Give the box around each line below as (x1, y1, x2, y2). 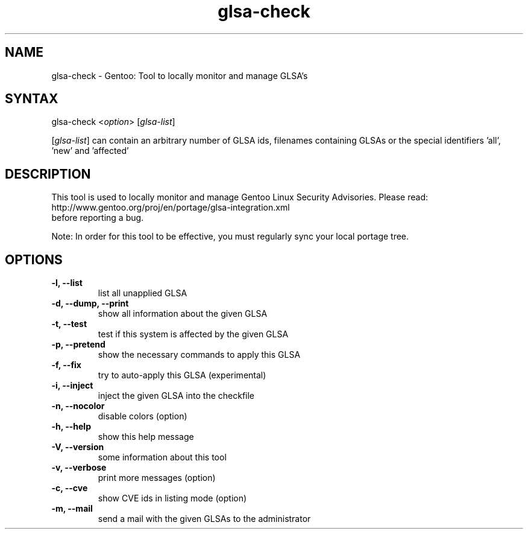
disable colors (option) (98, 411, 187, 422)
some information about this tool (98, 452, 227, 463)
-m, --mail (51, 503, 93, 514)
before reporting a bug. (51, 212, 144, 223)
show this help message (98, 431, 194, 442)
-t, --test (51, 319, 87, 329)
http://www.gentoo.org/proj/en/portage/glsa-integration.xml (51, 202, 290, 213)
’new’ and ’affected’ (51, 145, 129, 156)
